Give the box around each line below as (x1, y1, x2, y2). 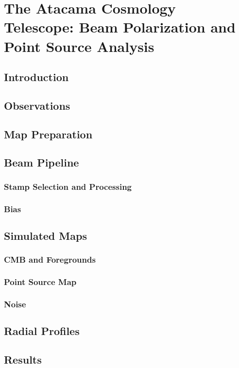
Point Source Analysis (4, 36, 154, 56)
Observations (4, 98, 70, 113)
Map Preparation (4, 126, 93, 141)
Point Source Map (4, 276, 77, 288)
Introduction (4, 69, 69, 84)
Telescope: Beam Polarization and (4, 17, 236, 37)
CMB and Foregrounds (4, 253, 96, 266)
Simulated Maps (4, 228, 87, 243)
